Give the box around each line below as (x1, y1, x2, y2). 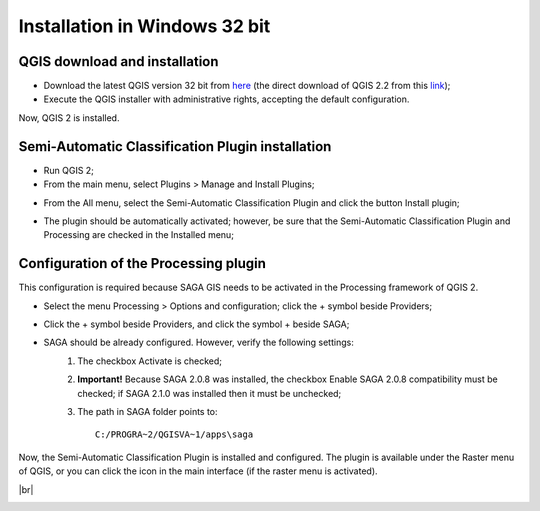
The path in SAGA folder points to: (77, 405, 219, 417)
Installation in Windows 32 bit (18, 15, 271, 37)
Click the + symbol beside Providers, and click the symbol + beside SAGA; (43, 318, 350, 330)
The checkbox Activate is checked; (77, 355, 223, 367)
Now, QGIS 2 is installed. (18, 111, 120, 124)
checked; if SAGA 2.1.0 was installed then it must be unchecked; (77, 387, 342, 399)
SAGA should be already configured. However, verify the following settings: (43, 336, 354, 349)
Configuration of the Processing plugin (18, 255, 267, 272)
